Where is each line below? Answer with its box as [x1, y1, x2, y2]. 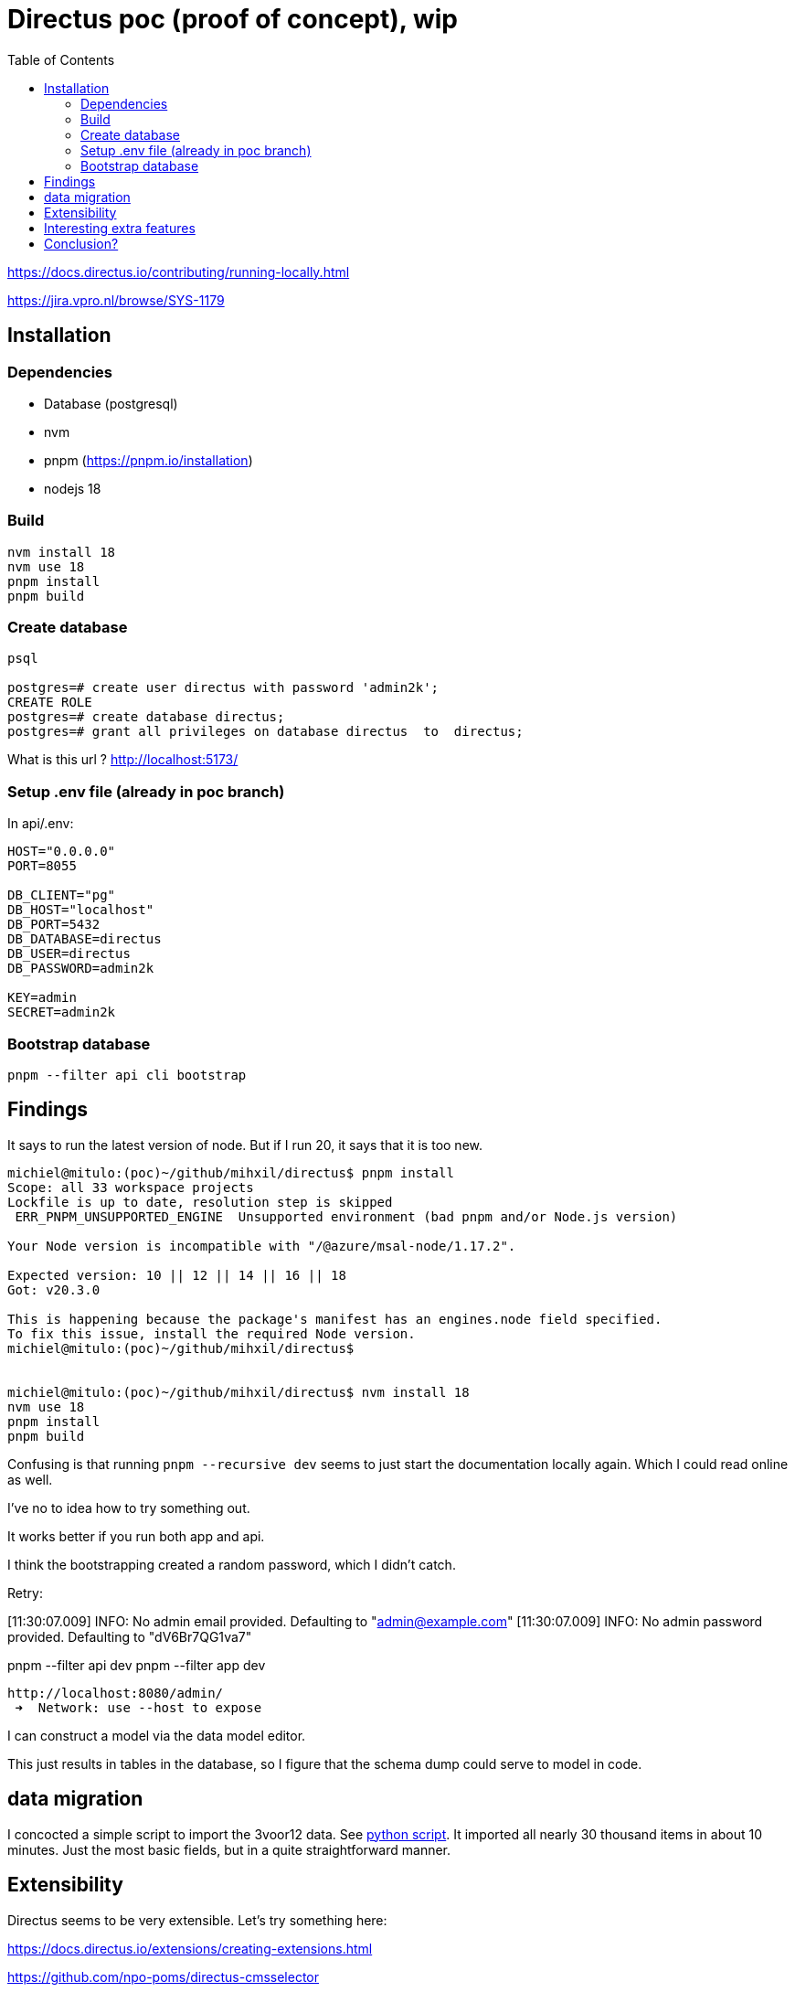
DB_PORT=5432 [7, 917, 101, 932]
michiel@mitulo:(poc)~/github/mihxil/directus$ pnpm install [7, 1165, 454, 1180]
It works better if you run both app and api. [7, 1528, 265, 1544]
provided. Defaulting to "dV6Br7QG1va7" [7, 1628, 252, 1645]
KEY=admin [7, 990, 77, 1006]
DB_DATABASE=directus [7, 932, 162, 947]
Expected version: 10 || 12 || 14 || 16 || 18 [7, 1267, 346, 1283]
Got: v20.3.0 [7, 1282, 101, 1297]
